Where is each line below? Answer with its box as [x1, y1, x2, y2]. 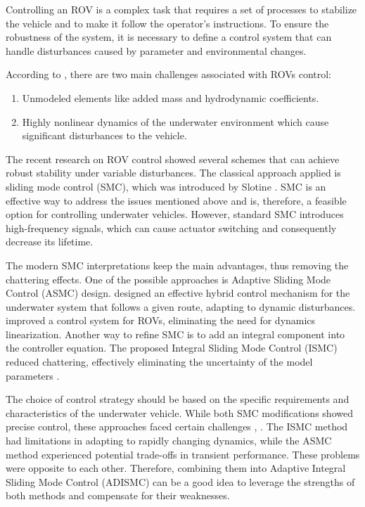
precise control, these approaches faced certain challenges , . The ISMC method [6, 419, 348, 434]
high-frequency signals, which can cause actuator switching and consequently [6, 220, 337, 235]
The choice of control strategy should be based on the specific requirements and [6, 392, 350, 406]
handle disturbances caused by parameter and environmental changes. [6, 43, 307, 58]
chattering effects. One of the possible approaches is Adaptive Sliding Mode [6, 271, 331, 286]
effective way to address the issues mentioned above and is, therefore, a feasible [6, 193, 347, 207]
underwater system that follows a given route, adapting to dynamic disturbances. [6, 299, 356, 314]
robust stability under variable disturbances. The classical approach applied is [6, 165, 341, 180]
